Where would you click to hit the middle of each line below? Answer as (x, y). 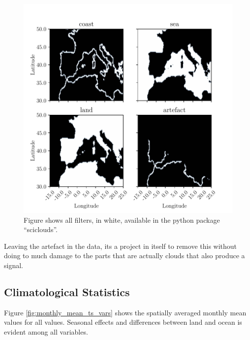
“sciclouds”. (41, 229)
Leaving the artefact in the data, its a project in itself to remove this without (121, 246)
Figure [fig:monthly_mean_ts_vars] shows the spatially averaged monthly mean (125, 312)
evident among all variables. (46, 331)
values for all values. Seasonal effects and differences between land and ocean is (123, 322)
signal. (14, 265)
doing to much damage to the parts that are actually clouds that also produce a (125, 255)
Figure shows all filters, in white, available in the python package (122, 220)
